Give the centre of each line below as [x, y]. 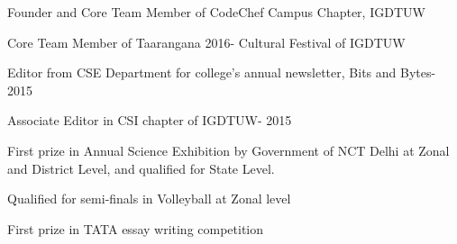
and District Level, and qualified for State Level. [141, 168]
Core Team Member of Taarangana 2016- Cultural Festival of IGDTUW [206, 42]
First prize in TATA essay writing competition [136, 228]
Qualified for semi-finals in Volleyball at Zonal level [149, 199]
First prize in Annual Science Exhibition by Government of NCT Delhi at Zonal [228, 150]
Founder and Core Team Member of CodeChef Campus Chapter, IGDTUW [216, 12]
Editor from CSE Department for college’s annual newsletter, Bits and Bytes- [222, 72]
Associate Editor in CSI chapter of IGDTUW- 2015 [150, 120]
